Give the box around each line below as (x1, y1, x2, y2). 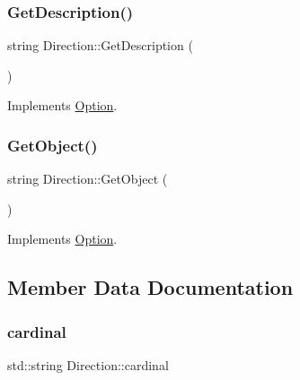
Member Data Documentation (7, 273, 294, 301)
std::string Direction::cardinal (7, 356, 169, 374)
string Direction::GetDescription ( (7, 36, 193, 55)
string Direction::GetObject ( (7, 169, 168, 188)
